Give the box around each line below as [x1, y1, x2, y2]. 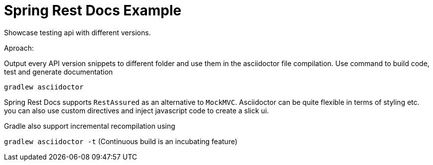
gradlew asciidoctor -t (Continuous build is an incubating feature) [4, 137, 238, 146]
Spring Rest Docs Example [4, 2, 182, 19]
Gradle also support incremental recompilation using [4, 121, 175, 130]
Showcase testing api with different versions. [4, 28, 151, 37]
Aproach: [4, 43, 34, 52]
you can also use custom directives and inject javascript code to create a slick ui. [4, 106, 269, 115]
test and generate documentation [4, 67, 113, 76]
